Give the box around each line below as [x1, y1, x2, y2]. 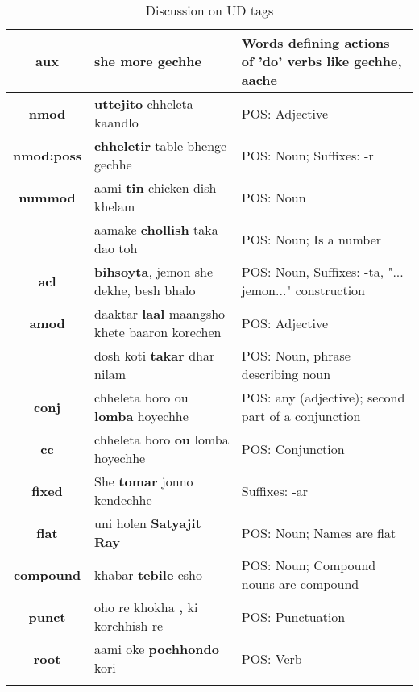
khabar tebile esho [94, 565, 202, 584]
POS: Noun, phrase [241, 346, 351, 365]
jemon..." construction [241, 281, 366, 299]
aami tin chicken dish [94, 178, 217, 197]
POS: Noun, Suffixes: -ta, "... [241, 262, 404, 281]
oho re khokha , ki [94, 598, 198, 616]
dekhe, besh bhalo [94, 281, 196, 299]
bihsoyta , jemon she [94, 262, 214, 281]
